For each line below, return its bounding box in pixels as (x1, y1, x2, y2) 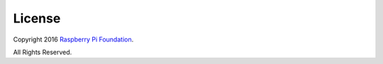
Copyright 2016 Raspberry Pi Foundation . (13, 35, 134, 44)
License (13, 11, 61, 26)
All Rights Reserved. (13, 48, 72, 56)
